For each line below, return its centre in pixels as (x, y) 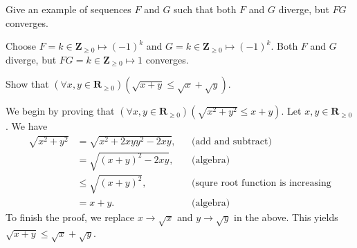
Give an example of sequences (68, 9)
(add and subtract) (231, 141)
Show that (27, 84)
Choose (21, 46)
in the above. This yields (286, 217)
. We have (27, 126)
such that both (205, 9)
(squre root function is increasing (261, 183)
